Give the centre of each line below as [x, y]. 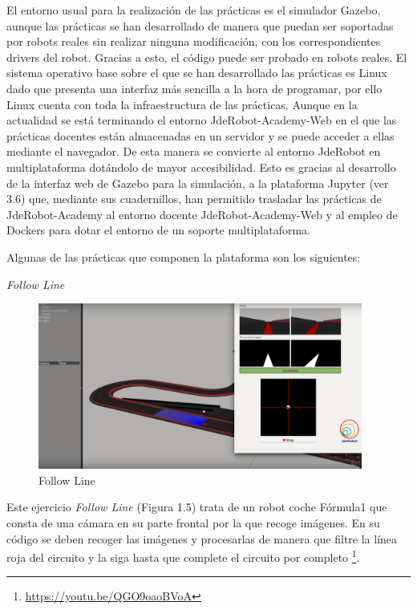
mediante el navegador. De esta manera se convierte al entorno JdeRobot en [194, 151]
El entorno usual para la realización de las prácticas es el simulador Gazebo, [194, 10]
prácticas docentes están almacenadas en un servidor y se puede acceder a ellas [200, 135]
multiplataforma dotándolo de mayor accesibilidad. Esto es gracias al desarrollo [201, 167]
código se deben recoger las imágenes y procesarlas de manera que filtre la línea [202, 538]
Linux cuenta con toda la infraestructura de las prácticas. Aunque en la [182, 104]
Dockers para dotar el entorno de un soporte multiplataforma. [158, 230]
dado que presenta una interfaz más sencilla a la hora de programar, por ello [194, 88]
